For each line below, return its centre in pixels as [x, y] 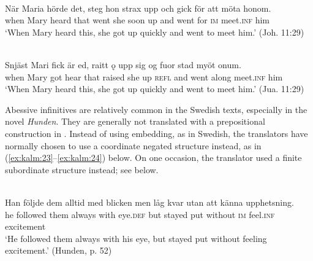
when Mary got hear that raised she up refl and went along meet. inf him [144, 76]
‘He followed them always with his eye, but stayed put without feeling [136, 238]
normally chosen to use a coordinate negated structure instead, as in [133, 145]
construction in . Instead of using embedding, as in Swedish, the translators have [156, 133]
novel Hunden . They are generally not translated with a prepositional [135, 121]
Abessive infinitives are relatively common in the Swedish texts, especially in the [156, 109]
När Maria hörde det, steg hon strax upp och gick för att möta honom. [138, 8]
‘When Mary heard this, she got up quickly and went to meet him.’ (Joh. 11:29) [155, 32]
